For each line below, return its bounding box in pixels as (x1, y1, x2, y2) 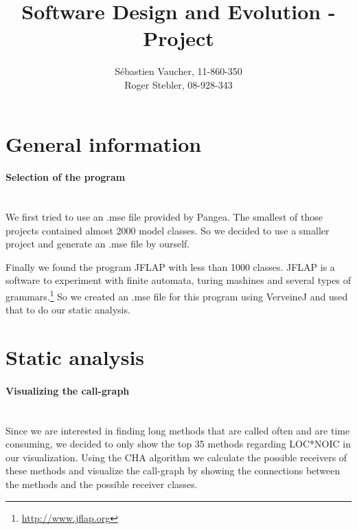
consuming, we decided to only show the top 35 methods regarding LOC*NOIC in (5, 437, 351, 451)
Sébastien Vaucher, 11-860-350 (115, 64, 242, 78)
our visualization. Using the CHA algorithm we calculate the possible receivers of (5, 450, 347, 464)
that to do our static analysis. (5, 302, 130, 317)
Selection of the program (5, 170, 126, 184)
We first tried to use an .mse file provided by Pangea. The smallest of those (5, 210, 323, 224)
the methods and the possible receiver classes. (5, 477, 198, 492)
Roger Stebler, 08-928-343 (124, 77, 233, 91)
